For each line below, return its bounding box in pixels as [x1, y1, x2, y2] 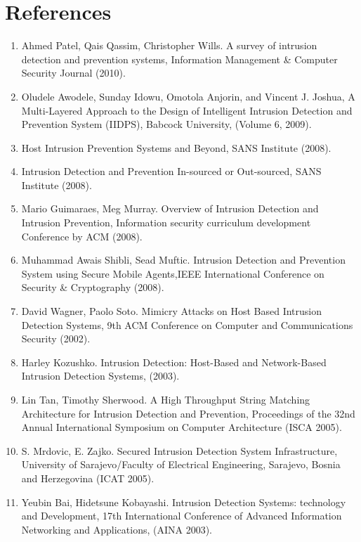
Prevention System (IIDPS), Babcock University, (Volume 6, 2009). [21, 117, 312, 131]
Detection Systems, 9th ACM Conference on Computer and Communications [21, 317, 353, 332]
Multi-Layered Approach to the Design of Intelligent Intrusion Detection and [21, 103, 353, 117]
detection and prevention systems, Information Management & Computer [21, 51, 338, 66]
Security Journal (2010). [21, 65, 126, 80]
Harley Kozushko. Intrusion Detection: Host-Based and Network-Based [21, 354, 327, 369]
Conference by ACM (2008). [21, 228, 143, 243]
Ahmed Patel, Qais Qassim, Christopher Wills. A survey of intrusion [21, 38, 317, 53]
